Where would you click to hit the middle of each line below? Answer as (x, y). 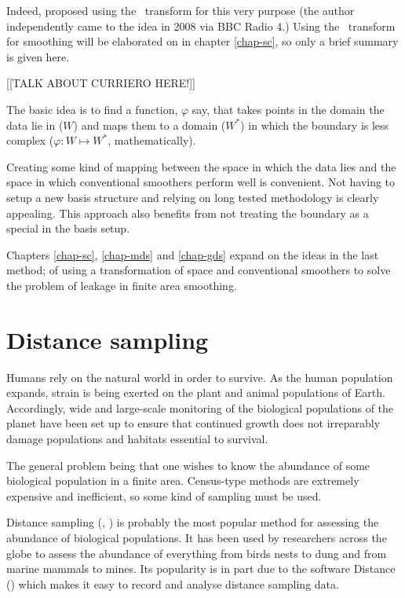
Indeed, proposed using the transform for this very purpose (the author (181, 10)
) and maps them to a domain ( (150, 125)
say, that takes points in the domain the (288, 109)
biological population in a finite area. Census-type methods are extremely (183, 481)
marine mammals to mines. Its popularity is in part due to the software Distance (201, 569)
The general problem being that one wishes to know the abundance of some (188, 465)
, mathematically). (152, 140)
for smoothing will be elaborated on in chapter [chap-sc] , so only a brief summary (202, 41)
